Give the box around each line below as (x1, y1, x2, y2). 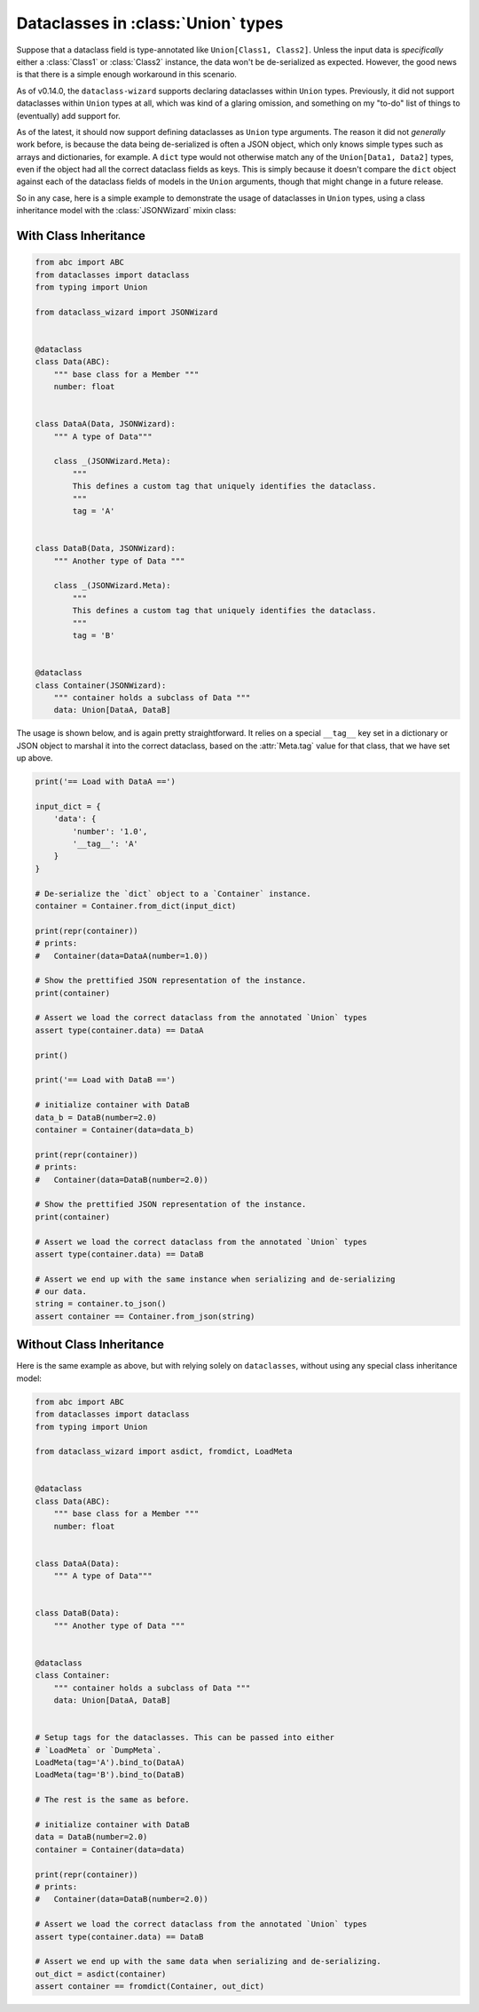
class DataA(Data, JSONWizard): (35, 419, 177, 429)
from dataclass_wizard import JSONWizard (35, 307, 218, 317)
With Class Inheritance (16, 228, 145, 244)
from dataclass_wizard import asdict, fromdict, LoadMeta (35, 1447, 293, 1457)
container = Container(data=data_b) (35, 1124, 195, 1135)
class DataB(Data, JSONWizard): (35, 543, 177, 554)
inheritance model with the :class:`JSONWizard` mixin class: (16, 205, 237, 216)
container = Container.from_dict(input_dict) (35, 900, 237, 911)
